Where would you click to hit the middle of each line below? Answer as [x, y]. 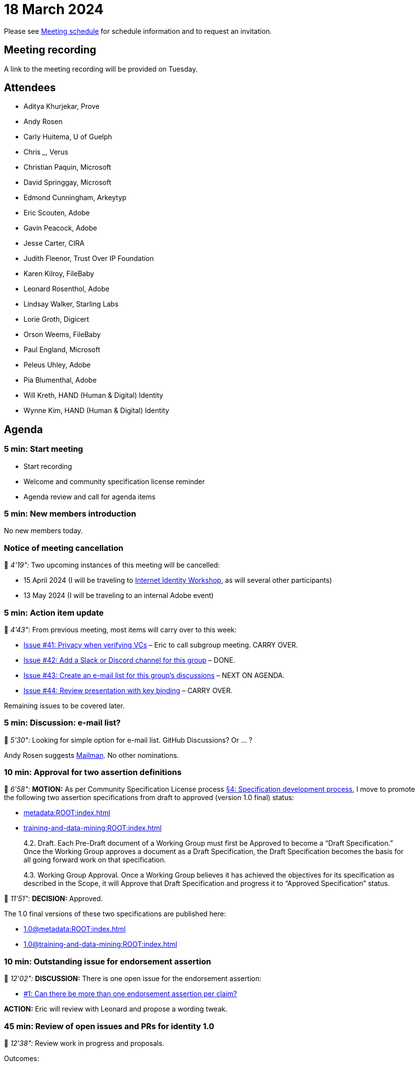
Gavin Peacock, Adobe [61, 228]
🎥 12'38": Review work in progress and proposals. [84, 1043]
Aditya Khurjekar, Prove [62, 106]
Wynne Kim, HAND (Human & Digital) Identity [97, 411]
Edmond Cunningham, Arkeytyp [75, 198]
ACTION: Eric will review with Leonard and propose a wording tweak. [116, 1009]
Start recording [48, 466]
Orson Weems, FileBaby [62, 335]
